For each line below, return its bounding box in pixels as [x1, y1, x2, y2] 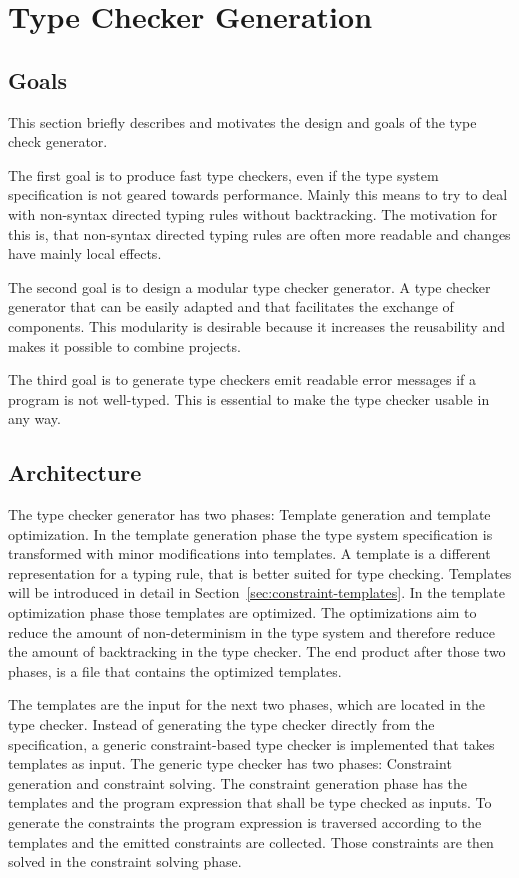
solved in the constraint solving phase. [8, 851, 242, 872]
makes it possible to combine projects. [8, 335, 241, 356]
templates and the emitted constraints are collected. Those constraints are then [8, 831, 494, 852]
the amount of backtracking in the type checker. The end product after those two [8, 641, 506, 662]
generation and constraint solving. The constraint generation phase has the [8, 772, 468, 793]
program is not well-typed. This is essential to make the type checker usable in [8, 388, 490, 409]
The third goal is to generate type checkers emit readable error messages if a [8, 369, 477, 390]
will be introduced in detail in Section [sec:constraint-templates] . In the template [8, 582, 505, 603]
